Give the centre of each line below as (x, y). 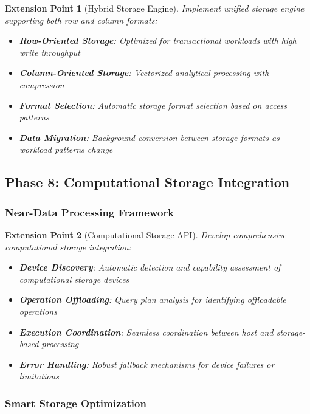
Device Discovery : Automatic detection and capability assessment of (150, 267)
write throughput (50, 52)
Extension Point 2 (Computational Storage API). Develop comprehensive (146, 234)
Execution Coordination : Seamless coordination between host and (146, 332)
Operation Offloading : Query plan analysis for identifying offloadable (153, 299)
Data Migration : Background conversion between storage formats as (149, 137)
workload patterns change (66, 149)
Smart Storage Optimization (76, 403)
